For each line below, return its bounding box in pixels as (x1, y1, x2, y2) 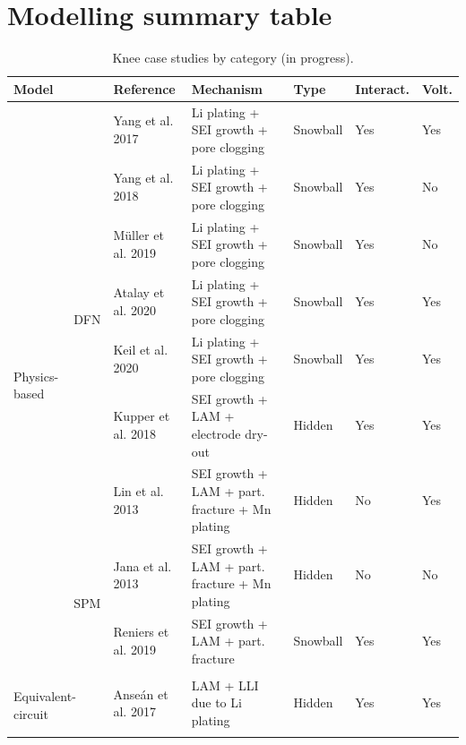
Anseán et (113, 684, 168, 703)
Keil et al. (113, 340, 168, 359)
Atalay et (113, 283, 165, 302)
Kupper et (113, 407, 170, 425)
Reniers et (113, 622, 169, 641)
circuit (13, 704, 48, 723)
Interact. (355, 79, 410, 98)
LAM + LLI (191, 675, 259, 694)
